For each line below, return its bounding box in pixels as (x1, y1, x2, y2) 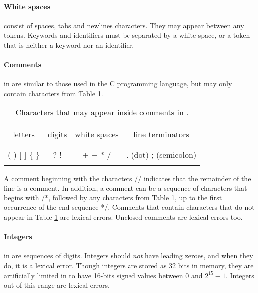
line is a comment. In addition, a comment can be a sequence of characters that (4, 183, 247, 193)
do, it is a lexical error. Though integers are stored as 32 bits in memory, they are (4, 260, 254, 270)
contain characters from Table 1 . (4, 88, 103, 98)
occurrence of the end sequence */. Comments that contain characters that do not (4, 202, 255, 212)
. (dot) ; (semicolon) (126, 148, 197, 160)
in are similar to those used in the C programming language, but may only (4, 78, 232, 89)
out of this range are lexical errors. (4, 280, 110, 290)
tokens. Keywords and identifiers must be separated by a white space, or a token (4, 30, 250, 40)
